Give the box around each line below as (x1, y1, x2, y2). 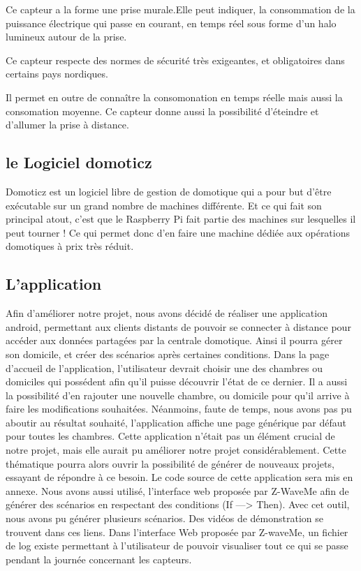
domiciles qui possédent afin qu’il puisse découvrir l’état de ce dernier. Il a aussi (6, 374, 348, 389)
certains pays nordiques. (6, 66, 108, 81)
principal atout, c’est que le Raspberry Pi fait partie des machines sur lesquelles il (6, 212, 356, 226)
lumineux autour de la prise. (6, 29, 127, 44)
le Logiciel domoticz (6, 151, 152, 173)
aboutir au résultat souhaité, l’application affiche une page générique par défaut (6, 415, 347, 429)
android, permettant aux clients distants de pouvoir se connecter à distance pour (6, 319, 351, 334)
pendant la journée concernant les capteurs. (6, 551, 192, 566)
